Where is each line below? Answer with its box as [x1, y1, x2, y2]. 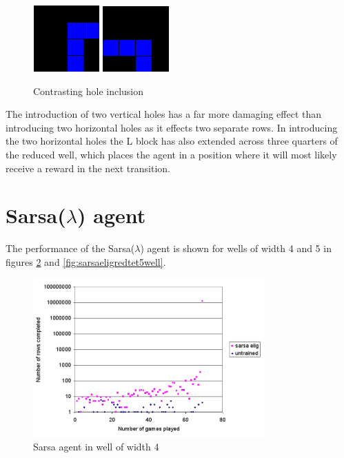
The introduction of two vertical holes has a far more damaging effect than [6, 107, 322, 121]
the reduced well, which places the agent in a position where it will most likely [6, 147, 337, 161]
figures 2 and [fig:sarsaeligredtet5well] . [6, 254, 166, 269]
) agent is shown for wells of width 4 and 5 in [140, 241, 332, 256]
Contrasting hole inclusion [33, 83, 144, 98]
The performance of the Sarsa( [6, 241, 135, 256]
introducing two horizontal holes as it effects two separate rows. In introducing [6, 120, 338, 134]
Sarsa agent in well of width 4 [33, 439, 159, 453]
